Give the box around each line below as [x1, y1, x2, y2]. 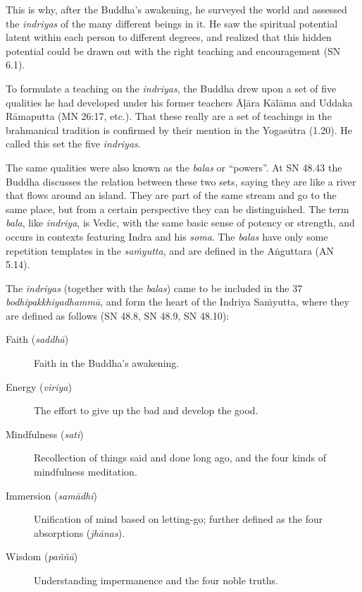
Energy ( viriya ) [6, 379, 72, 394]
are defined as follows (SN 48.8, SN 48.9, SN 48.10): [6, 308, 230, 322]
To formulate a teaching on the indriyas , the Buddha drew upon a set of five [6, 80, 337, 95]
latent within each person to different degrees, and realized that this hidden [6, 30, 332, 44]
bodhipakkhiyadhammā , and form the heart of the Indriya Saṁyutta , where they [6, 294, 349, 309]
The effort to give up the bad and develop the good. [34, 403, 258, 418]
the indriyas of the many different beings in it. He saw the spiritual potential [6, 16, 338, 30]
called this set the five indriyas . [6, 136, 141, 151]
